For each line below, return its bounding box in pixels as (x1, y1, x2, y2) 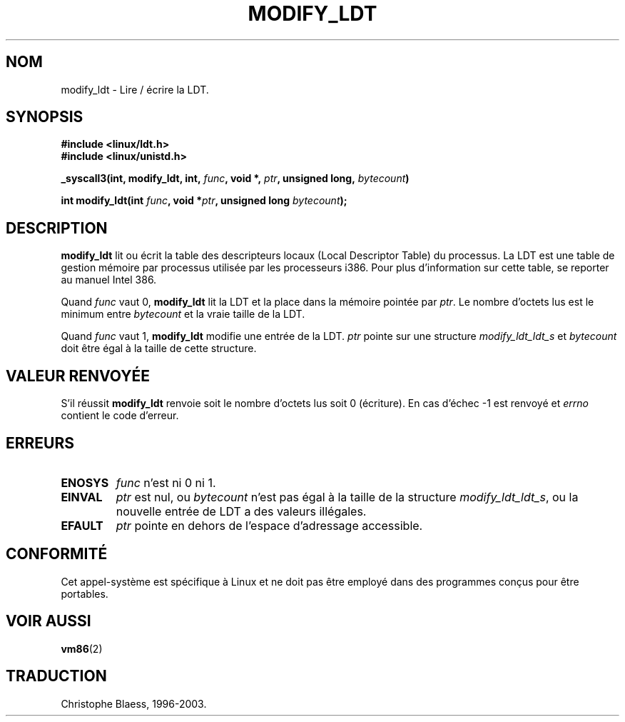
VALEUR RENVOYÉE (6, 366, 150, 385)
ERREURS (6, 433, 75, 452)
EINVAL (61, 489, 103, 504)
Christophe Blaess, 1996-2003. (61, 697, 207, 710)
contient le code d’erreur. (61, 409, 179, 422)
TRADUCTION (6, 667, 107, 686)
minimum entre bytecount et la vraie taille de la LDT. (61, 308, 305, 321)
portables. (61, 587, 108, 600)
